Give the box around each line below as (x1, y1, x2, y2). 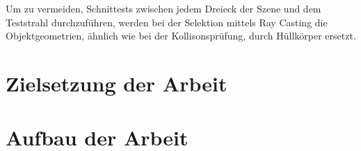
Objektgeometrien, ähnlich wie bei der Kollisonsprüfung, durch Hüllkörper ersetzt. (6, 28, 356, 43)
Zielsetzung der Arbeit (6, 69, 227, 97)
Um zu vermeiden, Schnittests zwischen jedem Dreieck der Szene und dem (6, 1, 321, 15)
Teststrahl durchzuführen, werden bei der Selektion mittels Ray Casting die (6, 15, 328, 29)
